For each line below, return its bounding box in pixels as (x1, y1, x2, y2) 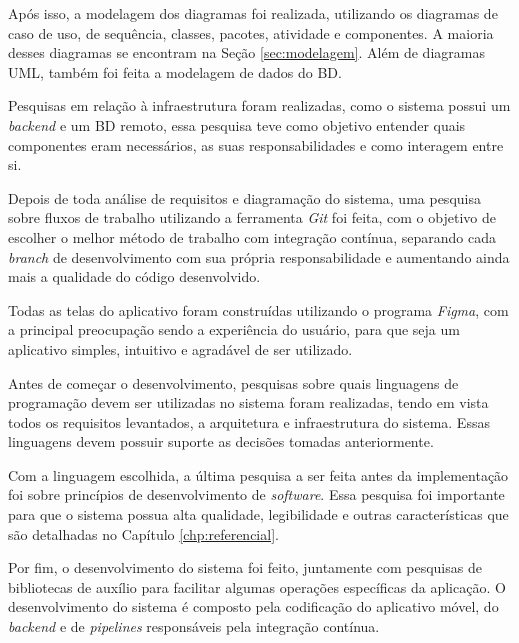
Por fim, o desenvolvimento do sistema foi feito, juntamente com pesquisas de (8, 557, 482, 578)
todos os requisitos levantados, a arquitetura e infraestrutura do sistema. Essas (8, 411, 490, 432)
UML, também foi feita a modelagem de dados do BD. (8, 61, 342, 82)
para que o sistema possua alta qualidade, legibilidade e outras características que (8, 504, 509, 525)
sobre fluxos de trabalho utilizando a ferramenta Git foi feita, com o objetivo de (8, 207, 496, 228)
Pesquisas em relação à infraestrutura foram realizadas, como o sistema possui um (8, 95, 511, 116)
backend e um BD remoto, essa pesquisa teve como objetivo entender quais (8, 114, 466, 135)
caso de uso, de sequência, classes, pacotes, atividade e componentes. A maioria (8, 22, 494, 43)
